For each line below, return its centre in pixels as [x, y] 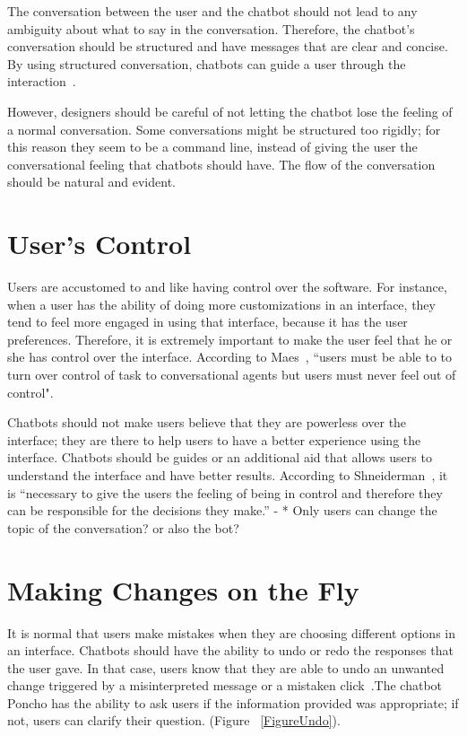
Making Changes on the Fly [183, 589]
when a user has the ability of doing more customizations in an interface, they [221, 304]
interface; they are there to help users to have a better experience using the [214, 439]
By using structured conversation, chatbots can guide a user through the [207, 63]
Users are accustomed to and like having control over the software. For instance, [227, 287]
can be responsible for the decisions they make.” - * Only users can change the [222, 510]
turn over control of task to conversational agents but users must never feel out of [232, 375]
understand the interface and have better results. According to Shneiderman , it [228, 475]
